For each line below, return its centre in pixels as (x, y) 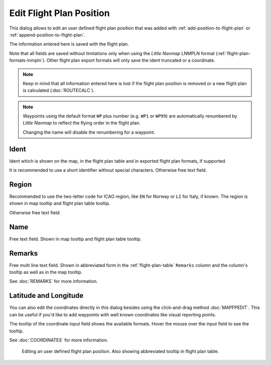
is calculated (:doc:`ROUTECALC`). (59, 91)
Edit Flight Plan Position (59, 13)
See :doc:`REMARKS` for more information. (53, 281)
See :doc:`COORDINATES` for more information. (59, 340)
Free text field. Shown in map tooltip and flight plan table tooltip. (76, 239)
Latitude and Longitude (46, 296)
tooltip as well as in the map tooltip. (46, 272)
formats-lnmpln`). (27, 61)
